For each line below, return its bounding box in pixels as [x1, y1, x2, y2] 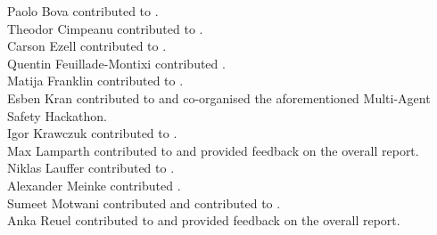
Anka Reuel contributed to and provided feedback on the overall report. [7, 211, 400, 230]
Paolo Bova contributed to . [7, 2, 159, 20]
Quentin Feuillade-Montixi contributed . [7, 53, 226, 72]
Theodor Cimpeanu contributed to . [7, 19, 203, 37]
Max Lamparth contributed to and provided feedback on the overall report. [7, 141, 419, 159]
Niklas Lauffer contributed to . [7, 158, 175, 177]
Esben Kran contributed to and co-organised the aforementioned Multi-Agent [7, 88, 431, 107]
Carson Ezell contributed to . [7, 36, 167, 55]
